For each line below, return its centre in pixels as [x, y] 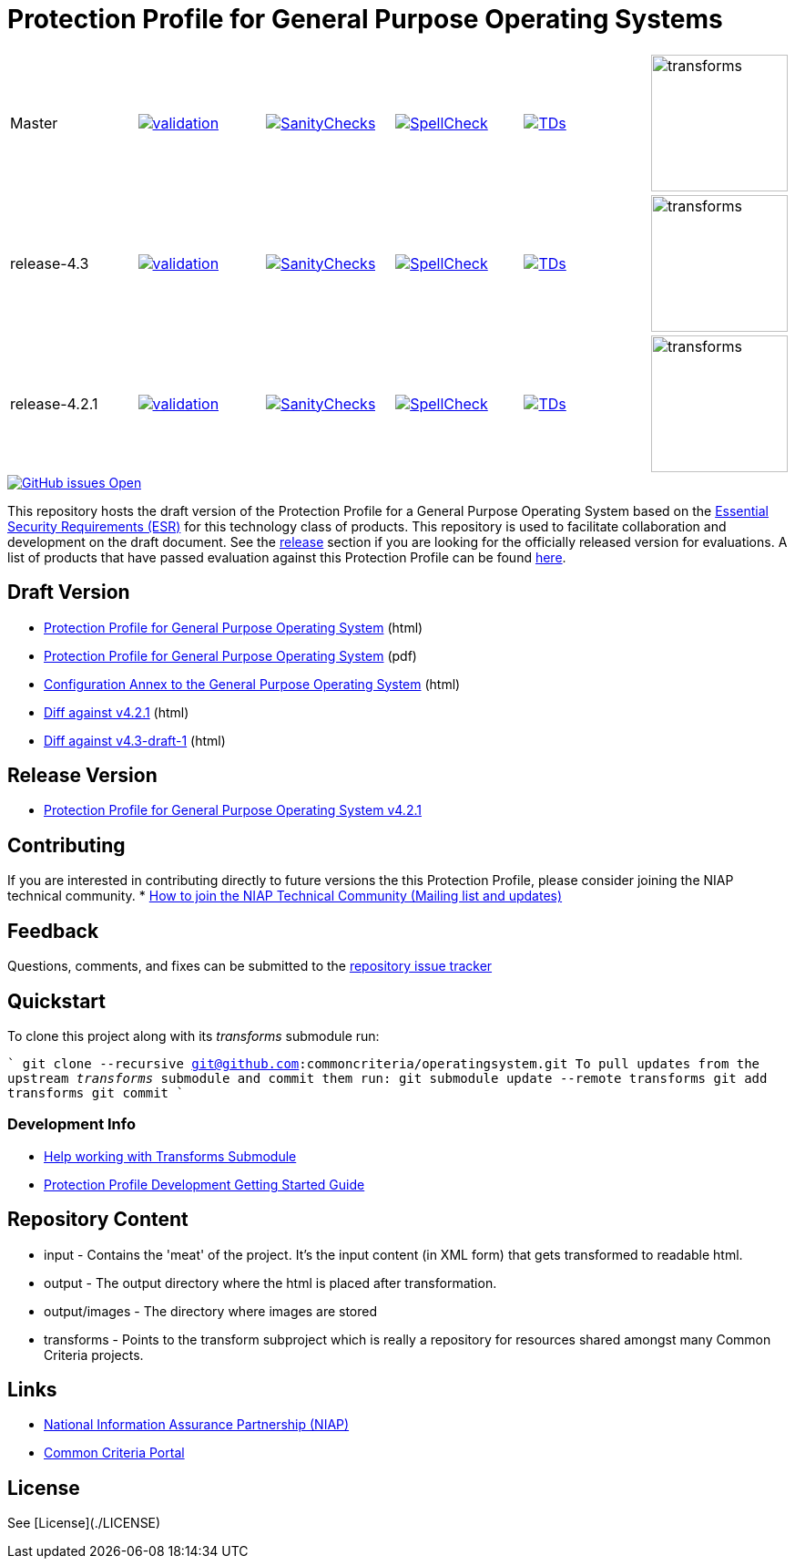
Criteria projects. [94, 1355]
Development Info [71, 1124]
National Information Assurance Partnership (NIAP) [197, 1425]
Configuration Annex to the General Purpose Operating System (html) [252, 684]
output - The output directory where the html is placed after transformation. [270, 1283]
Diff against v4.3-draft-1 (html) [135, 740]
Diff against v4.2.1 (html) [117, 712]
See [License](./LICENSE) [84, 1523]
